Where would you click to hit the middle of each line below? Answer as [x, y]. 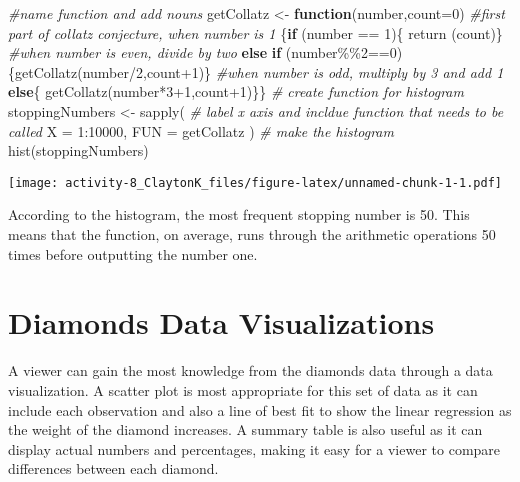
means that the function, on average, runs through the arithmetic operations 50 [252, 234]
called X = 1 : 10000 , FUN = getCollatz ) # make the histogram [201, 130]
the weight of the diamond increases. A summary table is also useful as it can [245, 429]
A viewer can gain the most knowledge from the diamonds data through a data [250, 370]
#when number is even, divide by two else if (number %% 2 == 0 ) [205, 52]
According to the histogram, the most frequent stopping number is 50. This [239, 214]
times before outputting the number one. [133, 253]
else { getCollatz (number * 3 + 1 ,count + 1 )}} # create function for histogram [236, 91]
